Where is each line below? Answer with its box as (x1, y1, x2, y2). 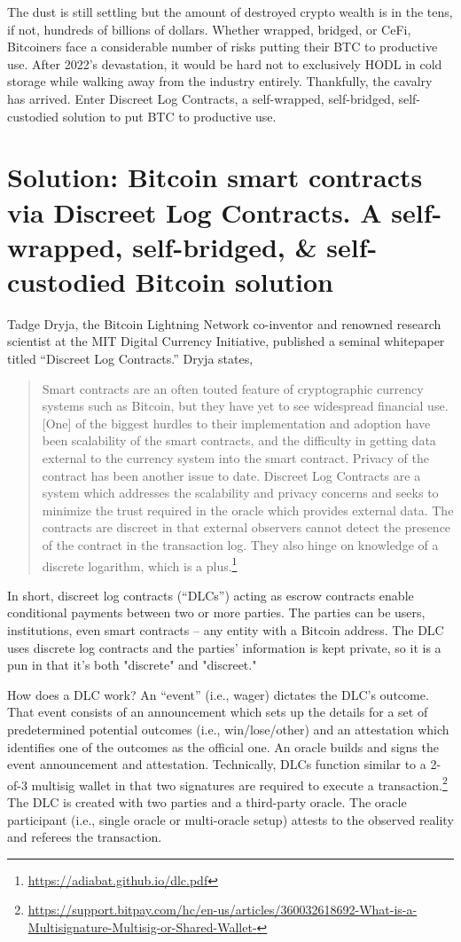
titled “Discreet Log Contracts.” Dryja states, (7, 349, 254, 368)
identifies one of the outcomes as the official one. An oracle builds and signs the (7, 737, 439, 756)
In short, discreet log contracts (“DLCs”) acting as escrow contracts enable (7, 585, 414, 604)
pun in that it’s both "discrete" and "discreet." (7, 655, 257, 674)
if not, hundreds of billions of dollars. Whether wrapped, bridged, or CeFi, (7, 20, 411, 38)
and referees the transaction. (7, 828, 162, 846)
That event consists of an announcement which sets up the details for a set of (7, 703, 428, 721)
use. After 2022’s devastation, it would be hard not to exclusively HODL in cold (7, 54, 442, 73)
